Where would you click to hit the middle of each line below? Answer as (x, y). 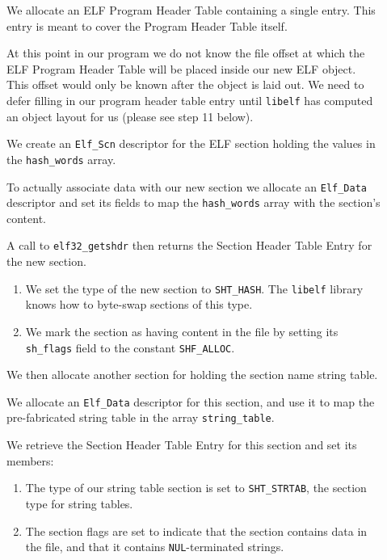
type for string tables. (79, 503)
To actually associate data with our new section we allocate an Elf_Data (187, 186)
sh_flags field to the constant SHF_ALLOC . (130, 347)
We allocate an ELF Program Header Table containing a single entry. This (191, 10)
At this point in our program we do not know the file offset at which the (186, 53)
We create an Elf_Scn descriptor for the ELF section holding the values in (191, 143)
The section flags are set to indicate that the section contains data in (196, 531)
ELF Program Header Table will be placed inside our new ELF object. (181, 68)
